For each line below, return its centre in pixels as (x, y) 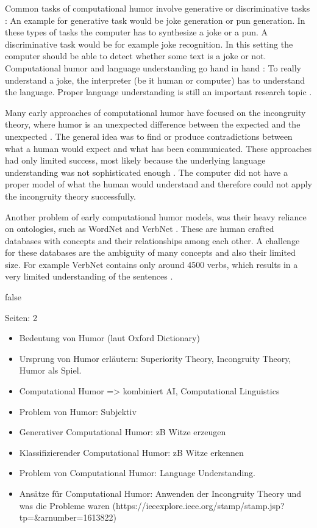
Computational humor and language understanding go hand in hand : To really (153, 67)
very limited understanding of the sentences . (89, 276)
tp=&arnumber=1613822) (68, 517)
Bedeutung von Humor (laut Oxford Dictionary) (109, 338)
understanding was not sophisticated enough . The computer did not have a (146, 172)
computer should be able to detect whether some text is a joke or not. (136, 56)
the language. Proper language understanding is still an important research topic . (158, 92)
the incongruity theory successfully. (70, 196)
